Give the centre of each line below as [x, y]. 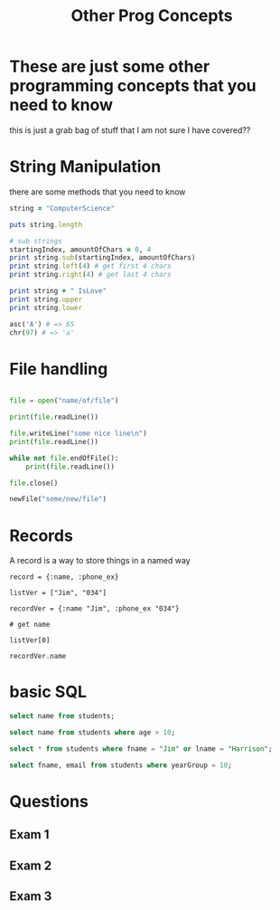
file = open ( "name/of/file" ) [64, 401]
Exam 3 [31, 896]
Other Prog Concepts [152, 16]
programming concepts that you [133, 86]
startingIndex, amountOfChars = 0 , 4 [80, 250]
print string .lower [46, 308]
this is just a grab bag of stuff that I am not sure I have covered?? [130, 130]
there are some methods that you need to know [98, 192]
